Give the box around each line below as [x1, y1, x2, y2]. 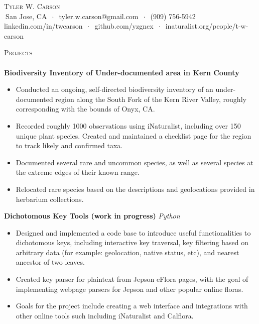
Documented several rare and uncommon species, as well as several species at [16, 157, 253, 167]
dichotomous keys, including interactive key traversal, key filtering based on [16, 237, 249, 248]
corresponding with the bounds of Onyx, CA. [16, 103, 155, 114]
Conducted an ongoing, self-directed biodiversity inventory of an [16, 84, 213, 94]
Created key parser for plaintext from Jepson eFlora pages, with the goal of [16, 274, 248, 284]
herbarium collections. [16, 193, 84, 204]
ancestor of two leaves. [16, 257, 85, 267]
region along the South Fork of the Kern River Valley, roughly [55, 93, 246, 104]
